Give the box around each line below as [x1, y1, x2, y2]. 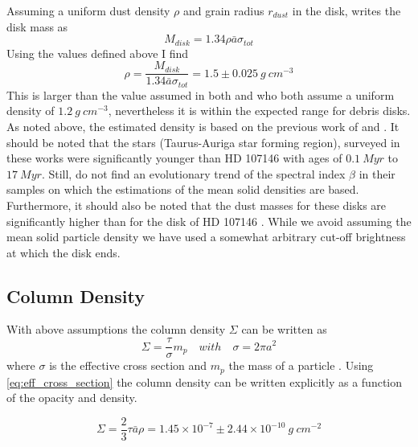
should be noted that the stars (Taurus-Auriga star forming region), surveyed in [6, 133, 400, 150]
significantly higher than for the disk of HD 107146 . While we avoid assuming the [6, 212, 412, 229]
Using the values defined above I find [6, 44, 189, 61]
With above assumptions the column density [6, 321, 226, 338]
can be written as [241, 321, 327, 338]
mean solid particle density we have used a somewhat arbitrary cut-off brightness [6, 228, 406, 245]
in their [359, 165, 395, 182]
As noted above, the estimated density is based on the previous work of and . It [6, 117, 400, 134]
